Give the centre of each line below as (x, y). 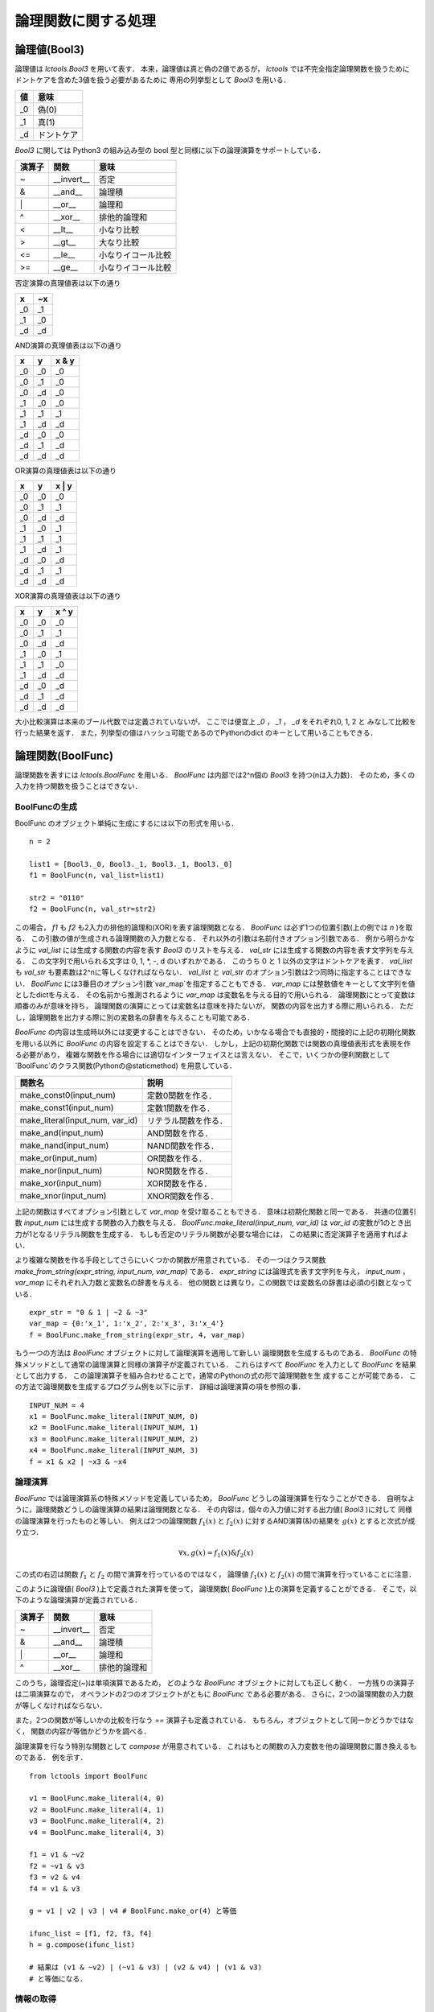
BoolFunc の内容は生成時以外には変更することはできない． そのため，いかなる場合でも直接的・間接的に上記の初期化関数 (215, 1032)
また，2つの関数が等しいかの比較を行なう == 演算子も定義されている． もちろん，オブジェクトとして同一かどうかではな (214, 1720)
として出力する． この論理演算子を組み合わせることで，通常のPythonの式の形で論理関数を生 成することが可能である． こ (216, 1375)
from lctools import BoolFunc (89, 1776)
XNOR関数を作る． (182, 1196)
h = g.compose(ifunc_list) (82, 1945)
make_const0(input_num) (68, 1095)
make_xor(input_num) (61, 1183)
